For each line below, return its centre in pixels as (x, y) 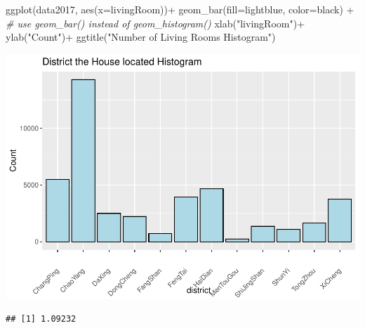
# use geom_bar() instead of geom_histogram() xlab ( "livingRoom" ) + (155, 23)
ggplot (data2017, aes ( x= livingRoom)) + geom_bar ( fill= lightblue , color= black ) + (180, 9)
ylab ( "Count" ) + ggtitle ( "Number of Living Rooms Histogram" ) (141, 37)
